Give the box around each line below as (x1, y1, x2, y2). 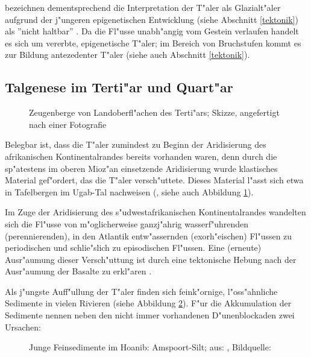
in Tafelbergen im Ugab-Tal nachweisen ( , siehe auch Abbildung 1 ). (5, 185, 254, 198)
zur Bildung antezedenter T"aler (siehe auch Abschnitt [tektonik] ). (5, 48, 250, 61)
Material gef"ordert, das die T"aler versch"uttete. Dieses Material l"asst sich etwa (5, 174, 304, 186)
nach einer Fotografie (29, 118, 107, 130)
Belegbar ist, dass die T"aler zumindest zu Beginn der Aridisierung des (5, 138, 266, 151)
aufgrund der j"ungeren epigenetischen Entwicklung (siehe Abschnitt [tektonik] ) (5, 13, 298, 25)
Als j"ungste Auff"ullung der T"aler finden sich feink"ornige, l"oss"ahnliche (5, 285, 278, 297)
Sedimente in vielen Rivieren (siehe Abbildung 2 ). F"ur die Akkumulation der (5, 297, 292, 309)
